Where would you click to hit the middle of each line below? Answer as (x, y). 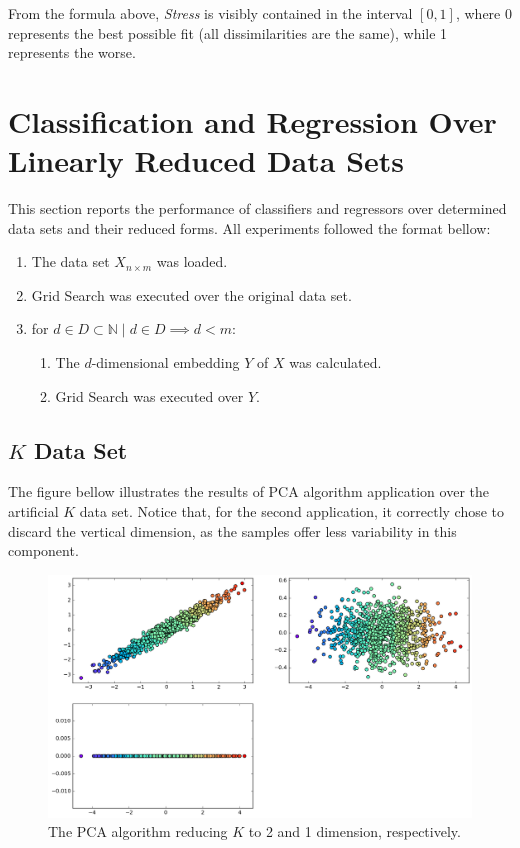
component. (43, 550)
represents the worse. (72, 52)
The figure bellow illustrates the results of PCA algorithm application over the (248, 491)
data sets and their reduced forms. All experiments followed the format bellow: (249, 227)
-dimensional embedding (165, 362)
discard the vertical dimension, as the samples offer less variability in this (232, 530)
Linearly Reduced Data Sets (206, 160)
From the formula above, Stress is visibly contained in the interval (210, 13)
